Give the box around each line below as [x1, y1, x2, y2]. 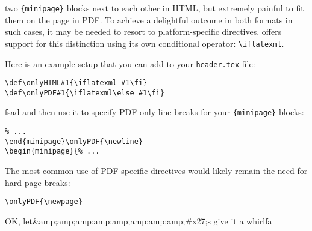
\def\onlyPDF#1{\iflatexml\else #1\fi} [5, 88, 164, 97]
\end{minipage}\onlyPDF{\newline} [5, 137, 143, 146]
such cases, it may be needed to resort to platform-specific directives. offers [5, 25, 282, 38]
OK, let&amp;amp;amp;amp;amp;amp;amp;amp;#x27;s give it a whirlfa [5, 214, 272, 227]
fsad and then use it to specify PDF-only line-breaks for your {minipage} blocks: [5, 106, 304, 118]
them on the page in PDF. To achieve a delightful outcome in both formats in [5, 13, 293, 26]
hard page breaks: [5, 176, 70, 188]
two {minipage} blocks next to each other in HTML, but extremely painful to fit [5, 2, 304, 14]
